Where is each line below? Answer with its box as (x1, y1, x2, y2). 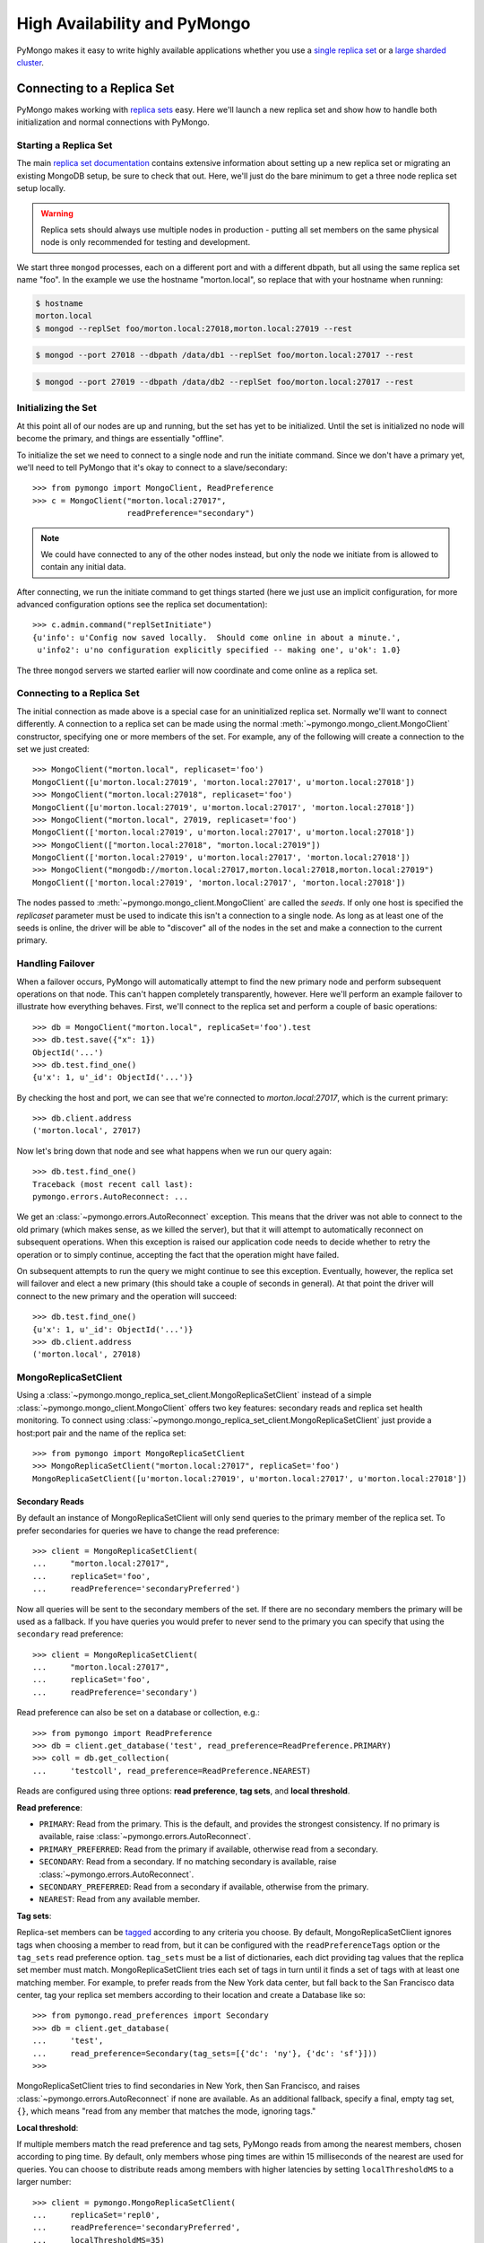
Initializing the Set (16, 402, 98, 415)
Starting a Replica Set (16, 139, 113, 152)
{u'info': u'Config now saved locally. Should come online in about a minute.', (32, 633, 402, 642)
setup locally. (16, 183, 66, 194)
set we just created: (16, 743, 90, 754)
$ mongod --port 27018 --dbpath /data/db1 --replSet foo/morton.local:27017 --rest (35, 350, 414, 361)
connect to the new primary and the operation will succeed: (16, 1290, 238, 1301)
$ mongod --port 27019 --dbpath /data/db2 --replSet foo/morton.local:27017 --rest (35, 377, 414, 388)
